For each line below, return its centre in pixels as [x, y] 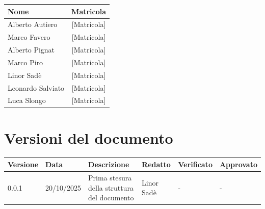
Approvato [238, 164]
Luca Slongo [27, 100]
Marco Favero [29, 37]
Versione [23, 164]
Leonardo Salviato [36, 87]
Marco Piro [25, 62]
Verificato [195, 164]
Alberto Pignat [31, 50]
